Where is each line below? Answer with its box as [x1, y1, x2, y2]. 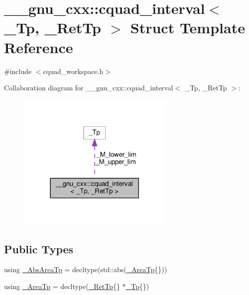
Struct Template [130, 17, 245, 38]
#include [4, 66, 32, 76]
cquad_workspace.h [43, 66, 104, 76]
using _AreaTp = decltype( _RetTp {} [4, 281, 120, 292]
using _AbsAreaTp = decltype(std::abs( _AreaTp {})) [4, 264, 167, 275]
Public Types [4, 241, 74, 256]
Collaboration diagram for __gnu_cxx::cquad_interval [4, 82, 173, 93]
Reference [4, 37, 73, 57]
